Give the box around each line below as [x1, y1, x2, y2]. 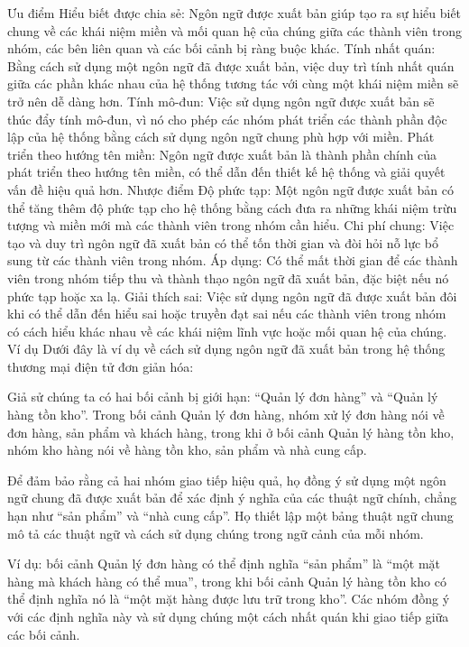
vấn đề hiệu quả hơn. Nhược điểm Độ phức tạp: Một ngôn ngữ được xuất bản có [7, 180, 454, 199]
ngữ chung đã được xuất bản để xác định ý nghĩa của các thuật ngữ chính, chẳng [7, 488, 457, 507]
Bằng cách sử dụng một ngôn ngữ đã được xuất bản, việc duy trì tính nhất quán [7, 56, 455, 75]
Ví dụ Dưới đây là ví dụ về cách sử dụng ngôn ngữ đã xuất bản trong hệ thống [7, 339, 446, 358]
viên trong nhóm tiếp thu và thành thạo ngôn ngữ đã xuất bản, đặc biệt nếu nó [7, 268, 449, 287]
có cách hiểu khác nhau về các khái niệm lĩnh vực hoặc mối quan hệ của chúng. [7, 321, 447, 340]
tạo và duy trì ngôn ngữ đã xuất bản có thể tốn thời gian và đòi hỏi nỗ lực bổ [7, 233, 439, 252]
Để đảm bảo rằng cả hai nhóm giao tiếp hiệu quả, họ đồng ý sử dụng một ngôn [7, 470, 446, 489]
